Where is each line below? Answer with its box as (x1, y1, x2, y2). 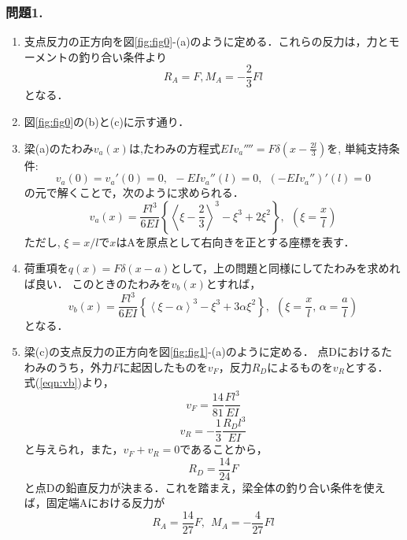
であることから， (179, 441, 268, 457)
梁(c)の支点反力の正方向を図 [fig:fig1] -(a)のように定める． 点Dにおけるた (24, 343, 393, 360)
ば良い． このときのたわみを (24, 276, 172, 292)
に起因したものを (119, 358, 208, 375)
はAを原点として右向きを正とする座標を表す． (116, 233, 355, 250)
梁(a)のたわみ (24, 139, 94, 156)
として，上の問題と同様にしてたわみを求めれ (170, 260, 401, 276)
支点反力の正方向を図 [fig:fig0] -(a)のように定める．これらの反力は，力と (24, 33, 389, 50)
